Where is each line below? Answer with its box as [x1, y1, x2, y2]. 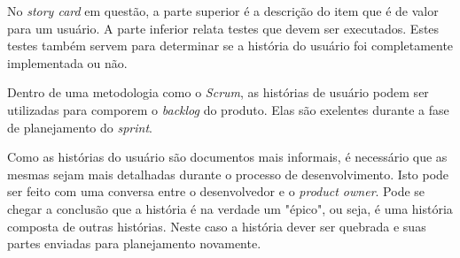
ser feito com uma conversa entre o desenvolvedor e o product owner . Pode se [7, 182, 425, 201]
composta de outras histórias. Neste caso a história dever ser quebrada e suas [7, 216, 426, 235]
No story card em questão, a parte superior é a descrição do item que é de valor [7, 2, 439, 19]
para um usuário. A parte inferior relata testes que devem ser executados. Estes [7, 19, 440, 37]
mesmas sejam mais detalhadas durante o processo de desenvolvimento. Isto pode [7, 164, 449, 183]
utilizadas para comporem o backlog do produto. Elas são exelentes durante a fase [7, 100, 449, 118]
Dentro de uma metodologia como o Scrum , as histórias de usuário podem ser [7, 83, 429, 102]
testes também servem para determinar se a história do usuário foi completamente [7, 36, 454, 55]
